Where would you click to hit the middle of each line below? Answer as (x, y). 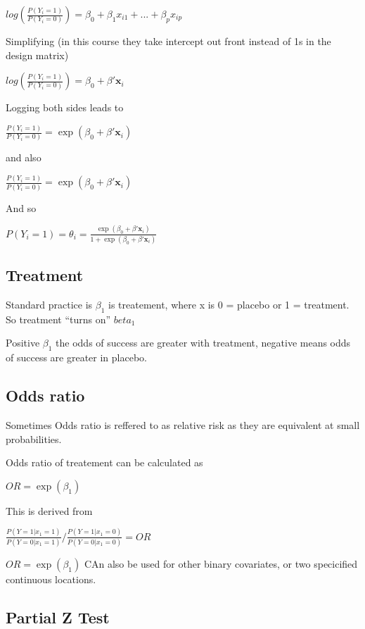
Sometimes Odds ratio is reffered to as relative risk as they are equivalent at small (183, 425)
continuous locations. (51, 579)
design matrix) (37, 55)
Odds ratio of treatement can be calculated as (104, 462)
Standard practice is (49, 305)
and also (24, 157)
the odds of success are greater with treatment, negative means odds (203, 343)
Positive (23, 343)
